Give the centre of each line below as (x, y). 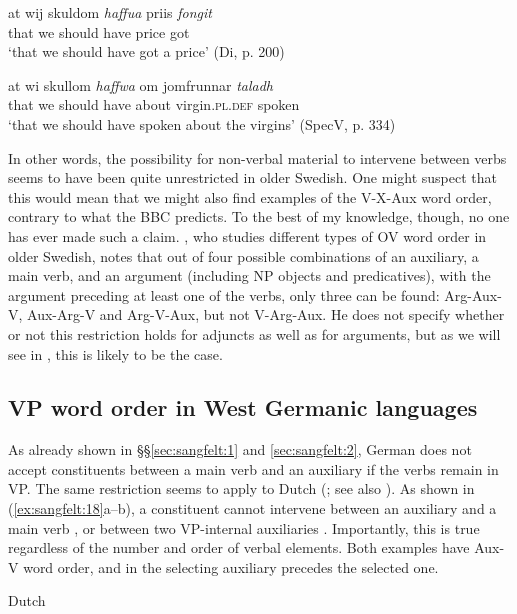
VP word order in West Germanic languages (243, 407)
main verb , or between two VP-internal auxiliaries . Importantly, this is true (244, 527)
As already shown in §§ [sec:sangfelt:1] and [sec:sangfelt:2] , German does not (240, 449)
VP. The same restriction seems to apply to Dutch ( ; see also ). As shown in (241, 488)
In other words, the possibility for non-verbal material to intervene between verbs (257, 157)
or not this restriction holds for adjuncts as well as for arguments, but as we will (254, 333)
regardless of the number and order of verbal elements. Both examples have (239, 547)
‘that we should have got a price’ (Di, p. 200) (146, 51)
